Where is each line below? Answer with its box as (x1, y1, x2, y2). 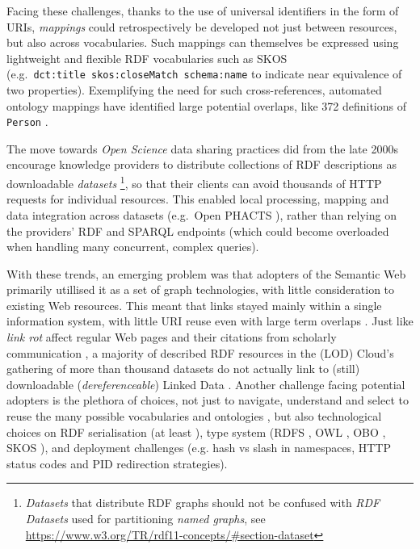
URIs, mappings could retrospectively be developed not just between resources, (6, 18, 397, 35)
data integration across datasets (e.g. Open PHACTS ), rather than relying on (6, 206, 397, 223)
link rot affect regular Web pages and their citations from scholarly (6, 329, 337, 346)
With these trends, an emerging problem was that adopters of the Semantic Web (6, 265, 406, 282)
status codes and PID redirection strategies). (6, 455, 228, 471)
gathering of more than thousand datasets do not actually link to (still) (6, 360, 360, 377)
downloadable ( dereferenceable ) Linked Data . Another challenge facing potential (6, 375, 405, 392)
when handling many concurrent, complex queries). (6, 238, 259, 255)
